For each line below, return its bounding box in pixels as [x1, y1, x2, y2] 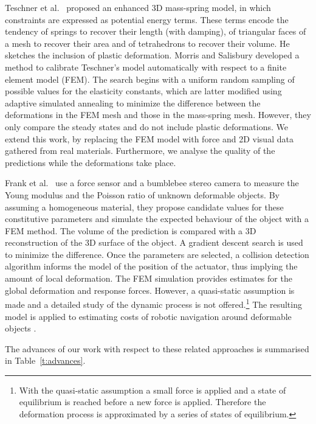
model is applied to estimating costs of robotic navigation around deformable [5, 310, 292, 322]
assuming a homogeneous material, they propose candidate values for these [5, 200, 284, 213]
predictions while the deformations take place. [5, 156, 176, 169]
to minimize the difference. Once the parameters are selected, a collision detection [5, 248, 309, 260]
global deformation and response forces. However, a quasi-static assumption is [5, 283, 295, 296]
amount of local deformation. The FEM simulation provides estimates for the [5, 272, 292, 285]
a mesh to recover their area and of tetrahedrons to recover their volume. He [5, 36, 290, 49]
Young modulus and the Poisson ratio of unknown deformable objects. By [5, 188, 280, 201]
